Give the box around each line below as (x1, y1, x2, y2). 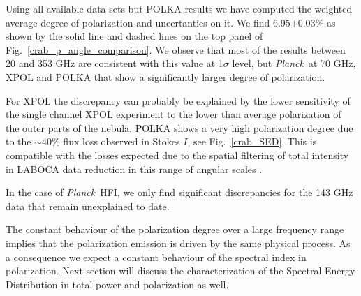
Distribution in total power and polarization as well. (6, 276, 229, 291)
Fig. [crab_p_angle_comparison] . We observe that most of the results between (6, 42, 346, 57)
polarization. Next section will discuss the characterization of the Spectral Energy (6, 263, 355, 278)
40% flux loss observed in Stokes (42, 134, 180, 149)
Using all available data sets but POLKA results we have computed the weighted (6, 1, 353, 15)
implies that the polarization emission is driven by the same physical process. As (6, 235, 351, 250)
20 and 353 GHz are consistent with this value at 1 (6, 56, 223, 71)
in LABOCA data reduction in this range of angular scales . (6, 161, 263, 176)
